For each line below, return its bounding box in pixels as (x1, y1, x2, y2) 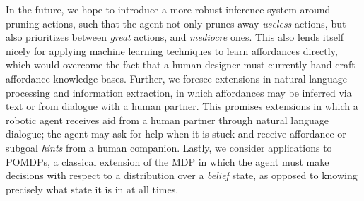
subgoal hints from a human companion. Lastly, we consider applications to (6, 140, 332, 154)
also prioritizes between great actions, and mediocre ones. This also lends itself (6, 30, 344, 44)
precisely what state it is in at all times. (6, 181, 179, 196)
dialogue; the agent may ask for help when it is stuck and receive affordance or (6, 126, 346, 141)
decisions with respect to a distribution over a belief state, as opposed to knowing (6, 168, 358, 183)
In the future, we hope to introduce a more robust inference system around (6, 2, 331, 16)
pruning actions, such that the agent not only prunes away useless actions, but (6, 16, 346, 30)
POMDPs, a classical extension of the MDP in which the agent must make (6, 154, 329, 169)
